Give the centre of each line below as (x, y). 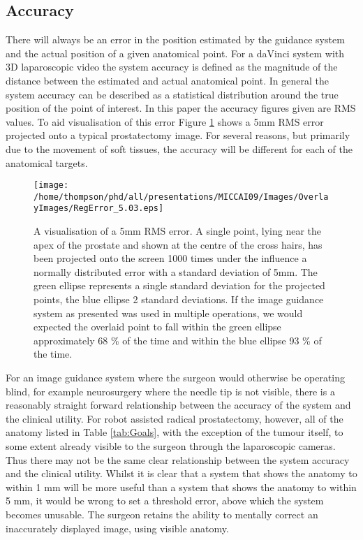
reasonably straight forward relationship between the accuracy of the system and (178, 405)
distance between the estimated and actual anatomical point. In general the (167, 80)
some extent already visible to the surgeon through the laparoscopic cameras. (171, 446)
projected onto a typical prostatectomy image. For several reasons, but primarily (178, 135)
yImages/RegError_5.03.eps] (99, 209)
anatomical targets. (47, 162)
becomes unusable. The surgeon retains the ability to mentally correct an (162, 514)
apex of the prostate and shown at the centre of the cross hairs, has (178, 244)
